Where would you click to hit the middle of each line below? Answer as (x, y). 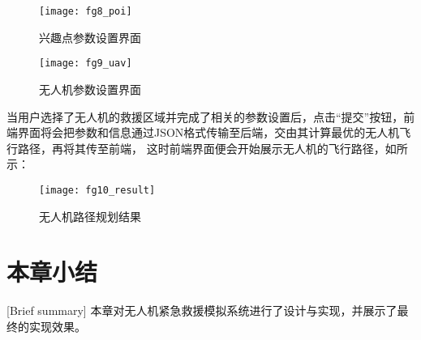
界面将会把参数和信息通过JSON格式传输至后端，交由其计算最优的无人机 (208, 132)
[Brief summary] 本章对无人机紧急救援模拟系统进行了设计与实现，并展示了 (202, 310)
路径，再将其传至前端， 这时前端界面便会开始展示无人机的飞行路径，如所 (213, 148)
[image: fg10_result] (97, 190)
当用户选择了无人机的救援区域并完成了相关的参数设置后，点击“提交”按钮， (205, 116)
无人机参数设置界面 (90, 89)
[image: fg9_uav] (86, 64)
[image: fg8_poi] (86, 11)
